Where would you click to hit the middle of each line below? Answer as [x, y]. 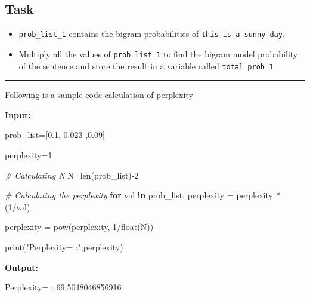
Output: [21, 267]
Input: [18, 114]
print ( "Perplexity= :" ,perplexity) [64, 247]
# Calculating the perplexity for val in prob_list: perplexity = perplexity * [142, 195]
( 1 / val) [18, 206]
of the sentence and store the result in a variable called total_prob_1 [146, 65]
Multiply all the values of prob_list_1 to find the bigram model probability [158, 53]
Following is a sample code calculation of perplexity [99, 95]
